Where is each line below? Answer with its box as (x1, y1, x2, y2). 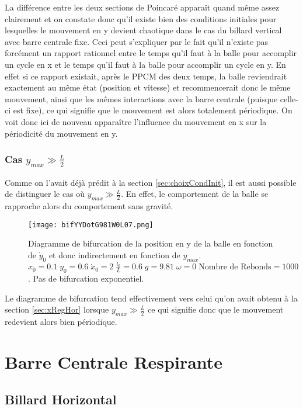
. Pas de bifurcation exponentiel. (28, 272, 144, 285)
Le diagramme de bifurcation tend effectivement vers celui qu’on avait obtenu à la (5, 292, 298, 304)
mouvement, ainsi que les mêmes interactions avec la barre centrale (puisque (5, 92, 278, 105)
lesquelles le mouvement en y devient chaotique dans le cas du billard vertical (5, 24, 282, 36)
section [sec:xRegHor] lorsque (5, 303, 109, 316)
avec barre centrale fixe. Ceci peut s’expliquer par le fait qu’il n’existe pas (5, 35, 269, 47)
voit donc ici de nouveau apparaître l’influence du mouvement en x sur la (5, 115, 267, 127)
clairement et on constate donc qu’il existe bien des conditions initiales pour (5, 12, 277, 25)
